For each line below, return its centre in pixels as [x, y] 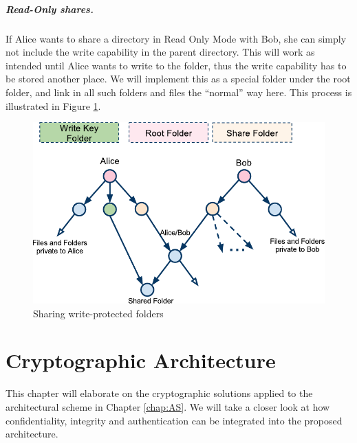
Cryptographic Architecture [141, 360]
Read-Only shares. [50, 9]
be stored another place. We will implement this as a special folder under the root [178, 79]
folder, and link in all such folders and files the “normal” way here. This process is [179, 92]
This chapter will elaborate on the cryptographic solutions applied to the [159, 393]
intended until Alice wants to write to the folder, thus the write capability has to [176, 65]
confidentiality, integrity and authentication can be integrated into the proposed [174, 420]
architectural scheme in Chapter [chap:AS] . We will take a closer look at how [168, 407]
